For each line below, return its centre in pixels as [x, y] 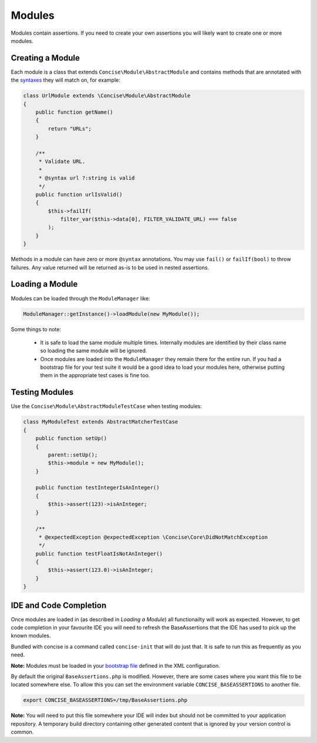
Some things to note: [36, 329]
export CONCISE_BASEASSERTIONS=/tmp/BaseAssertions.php [105, 700]
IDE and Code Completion [59, 605]
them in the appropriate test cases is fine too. [95, 375]
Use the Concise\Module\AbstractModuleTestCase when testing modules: [107, 407]
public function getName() [75, 112]
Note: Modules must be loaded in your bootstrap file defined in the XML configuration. [115, 665]
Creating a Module [45, 58]
